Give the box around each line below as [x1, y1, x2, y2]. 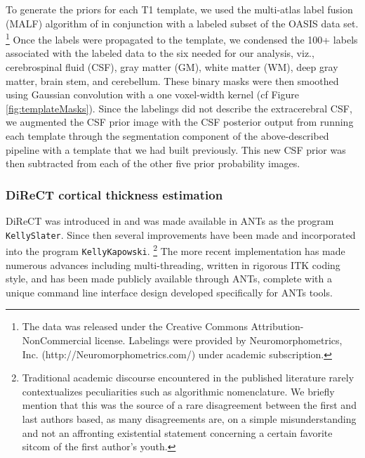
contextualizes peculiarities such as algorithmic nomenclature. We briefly [22, 384, 335, 398]
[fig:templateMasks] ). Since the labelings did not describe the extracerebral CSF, [6, 100, 352, 115]
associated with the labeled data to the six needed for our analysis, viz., [6, 46, 314, 60]
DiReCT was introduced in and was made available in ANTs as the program [6, 214, 334, 228]
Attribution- [251, 319, 304, 334]
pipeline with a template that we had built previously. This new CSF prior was [6, 142, 346, 157]
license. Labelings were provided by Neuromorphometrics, [94, 332, 343, 347]
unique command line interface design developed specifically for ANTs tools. [6, 284, 333, 299]
